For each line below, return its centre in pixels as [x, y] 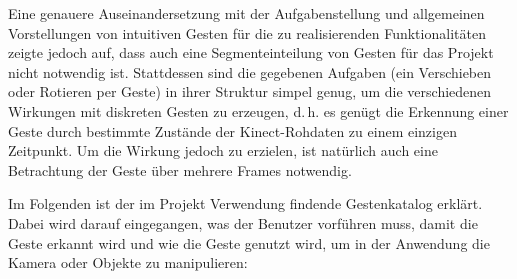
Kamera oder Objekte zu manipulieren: [128, 262]
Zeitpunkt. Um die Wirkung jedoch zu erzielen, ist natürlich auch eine [223, 150]
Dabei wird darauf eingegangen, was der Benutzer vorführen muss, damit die [243, 222]
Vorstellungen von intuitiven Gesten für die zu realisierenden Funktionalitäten [247, 32]
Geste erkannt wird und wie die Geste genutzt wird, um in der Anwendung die [249, 242]
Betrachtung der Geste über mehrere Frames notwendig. [180, 169]
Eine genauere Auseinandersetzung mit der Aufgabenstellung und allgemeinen [246, 13]
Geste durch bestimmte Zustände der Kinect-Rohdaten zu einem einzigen [232, 130]
